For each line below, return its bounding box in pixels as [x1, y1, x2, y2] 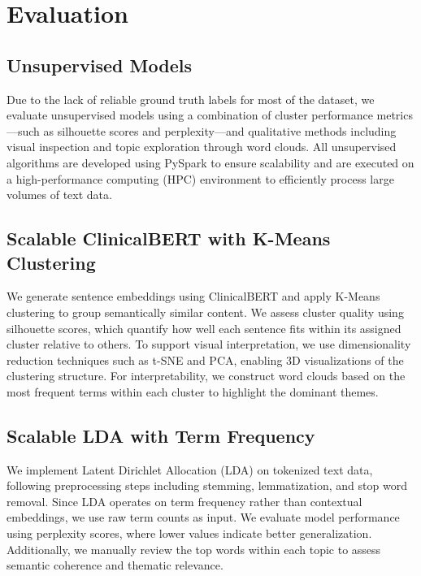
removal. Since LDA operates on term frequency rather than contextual [7, 492, 362, 509]
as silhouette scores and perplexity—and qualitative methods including [43, 122, 397, 139]
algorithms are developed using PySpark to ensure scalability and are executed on [7, 154, 414, 171]
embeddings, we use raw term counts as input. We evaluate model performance [7, 509, 400, 526]
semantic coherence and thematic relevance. [7, 557, 224, 574]
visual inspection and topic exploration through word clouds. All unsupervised [7, 138, 397, 155]
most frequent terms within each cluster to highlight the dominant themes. [7, 383, 379, 400]
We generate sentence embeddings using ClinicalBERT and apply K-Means [7, 288, 380, 305]
